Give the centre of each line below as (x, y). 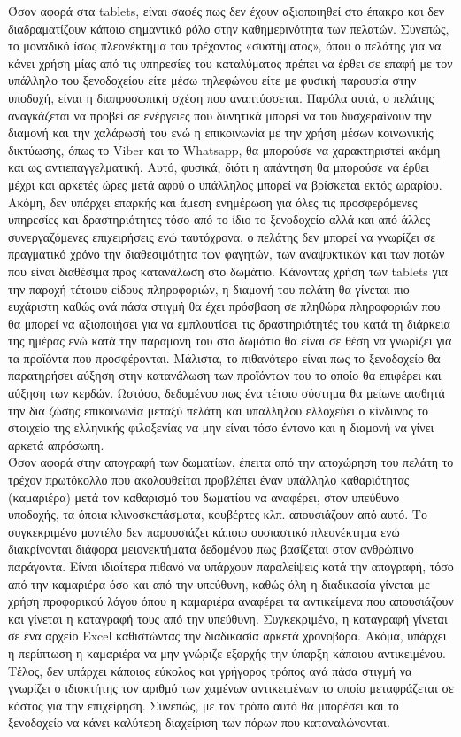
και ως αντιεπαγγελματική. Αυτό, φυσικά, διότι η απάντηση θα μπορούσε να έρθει (219, 167)
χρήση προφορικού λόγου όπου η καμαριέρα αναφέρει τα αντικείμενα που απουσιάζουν (231, 601)
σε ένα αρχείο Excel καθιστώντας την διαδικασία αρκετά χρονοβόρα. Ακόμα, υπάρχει (227, 636)
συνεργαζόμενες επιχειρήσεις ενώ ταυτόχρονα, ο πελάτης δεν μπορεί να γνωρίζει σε (222, 236)
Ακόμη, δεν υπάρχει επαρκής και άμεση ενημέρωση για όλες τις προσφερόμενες (213, 202)
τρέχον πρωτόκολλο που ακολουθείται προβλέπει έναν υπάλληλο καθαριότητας (209, 480)
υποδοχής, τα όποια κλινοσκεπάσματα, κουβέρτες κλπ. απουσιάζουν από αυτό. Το (218, 514)
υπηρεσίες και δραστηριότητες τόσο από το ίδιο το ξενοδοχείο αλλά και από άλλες (219, 219)
